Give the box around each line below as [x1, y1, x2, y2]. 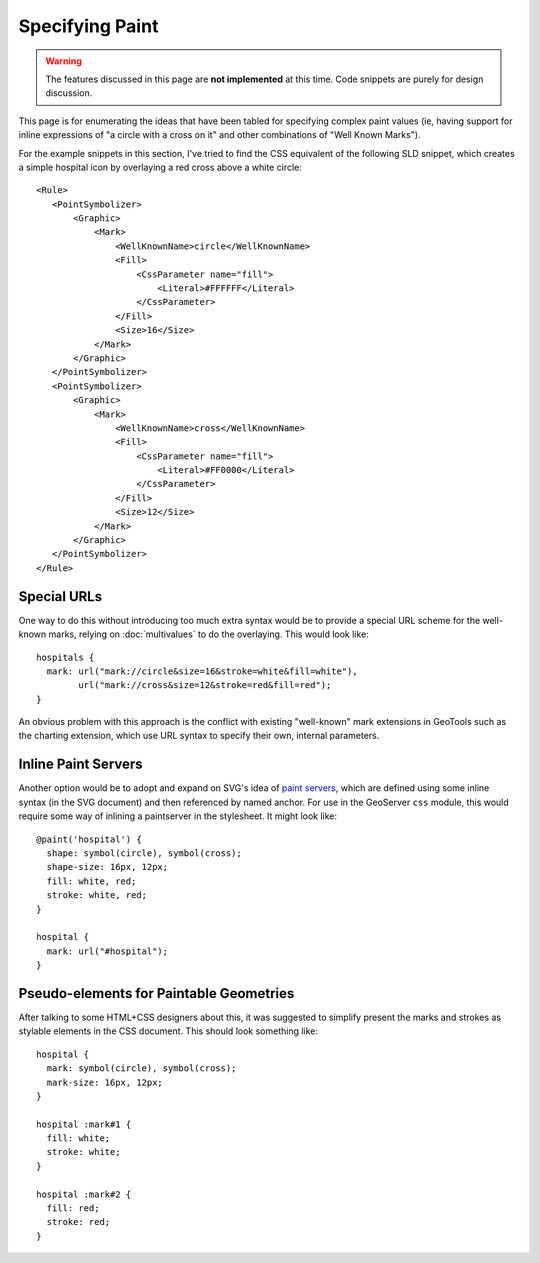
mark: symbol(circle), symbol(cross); [46, 1063, 237, 1074]
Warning [45, 55, 82, 67]
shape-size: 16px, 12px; [46, 861, 169, 873]
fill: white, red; [46, 875, 137, 887]
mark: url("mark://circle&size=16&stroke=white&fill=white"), [46, 665, 359, 677]
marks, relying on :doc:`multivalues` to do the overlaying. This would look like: [48, 628, 369, 640]
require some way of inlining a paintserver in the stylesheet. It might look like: [18, 810, 338, 822]
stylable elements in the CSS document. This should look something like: [18, 1025, 319, 1037]
